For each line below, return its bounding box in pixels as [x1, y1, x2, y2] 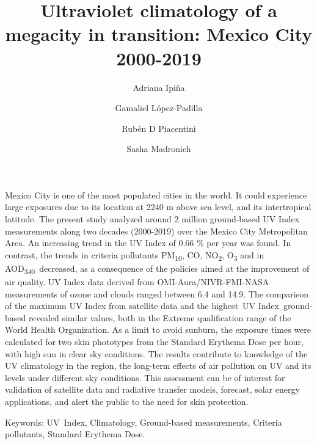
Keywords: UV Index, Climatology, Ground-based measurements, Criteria [5, 415, 282, 428]
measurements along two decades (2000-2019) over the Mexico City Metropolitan [5, 224, 308, 237]
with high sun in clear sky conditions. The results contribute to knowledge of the [5, 347, 308, 360]
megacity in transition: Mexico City [5, 21, 313, 46]
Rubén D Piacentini [122, 122, 196, 134]
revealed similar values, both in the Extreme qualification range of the [28, 311, 291, 324]
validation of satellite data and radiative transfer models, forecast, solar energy [5, 383, 300, 396]
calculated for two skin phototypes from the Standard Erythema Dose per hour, [5, 335, 304, 348]
